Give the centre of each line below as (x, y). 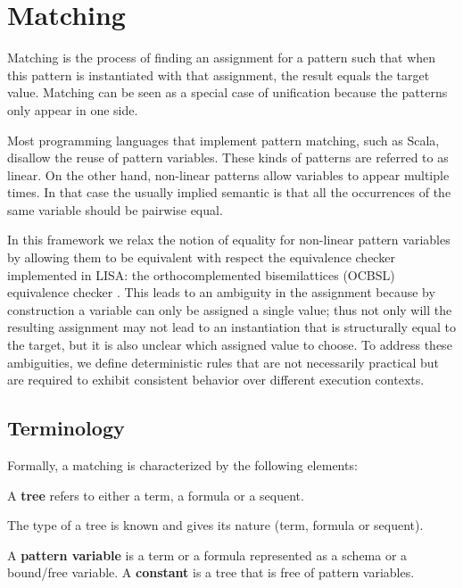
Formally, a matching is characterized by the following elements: (182, 465)
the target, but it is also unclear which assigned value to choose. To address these (230, 345)
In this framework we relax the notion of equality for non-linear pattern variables (229, 240)
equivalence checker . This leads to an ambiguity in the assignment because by (221, 292)
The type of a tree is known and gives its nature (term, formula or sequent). (215, 525)
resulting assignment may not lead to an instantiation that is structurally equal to (232, 327)
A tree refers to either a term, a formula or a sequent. (156, 495)
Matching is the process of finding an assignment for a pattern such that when (222, 58)
